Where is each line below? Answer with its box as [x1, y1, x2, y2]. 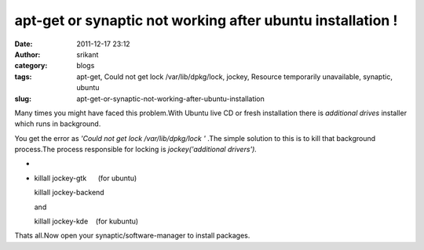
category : [14, 61, 48, 71]
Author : [14, 49, 41, 59]
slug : [14, 94, 31, 103]
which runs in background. [14, 119, 101, 129]
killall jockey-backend [34, 188, 105, 197]
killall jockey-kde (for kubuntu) [34, 216, 139, 226]
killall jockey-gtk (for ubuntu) [34, 173, 137, 183]
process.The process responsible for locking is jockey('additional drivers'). [14, 145, 257, 154]
